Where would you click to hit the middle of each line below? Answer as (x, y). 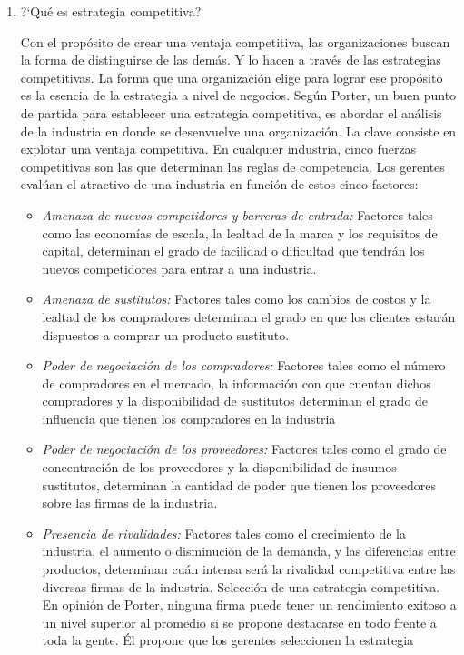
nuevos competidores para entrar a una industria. (179, 268)
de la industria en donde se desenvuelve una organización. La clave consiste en (238, 131)
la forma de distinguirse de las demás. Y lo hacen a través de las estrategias (231, 60)
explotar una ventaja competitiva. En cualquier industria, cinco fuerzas (218, 149)
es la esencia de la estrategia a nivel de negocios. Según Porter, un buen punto (238, 95)
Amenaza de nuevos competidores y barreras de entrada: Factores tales (237, 214)
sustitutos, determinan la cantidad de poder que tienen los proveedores (239, 484)
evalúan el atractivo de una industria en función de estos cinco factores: (219, 184)
